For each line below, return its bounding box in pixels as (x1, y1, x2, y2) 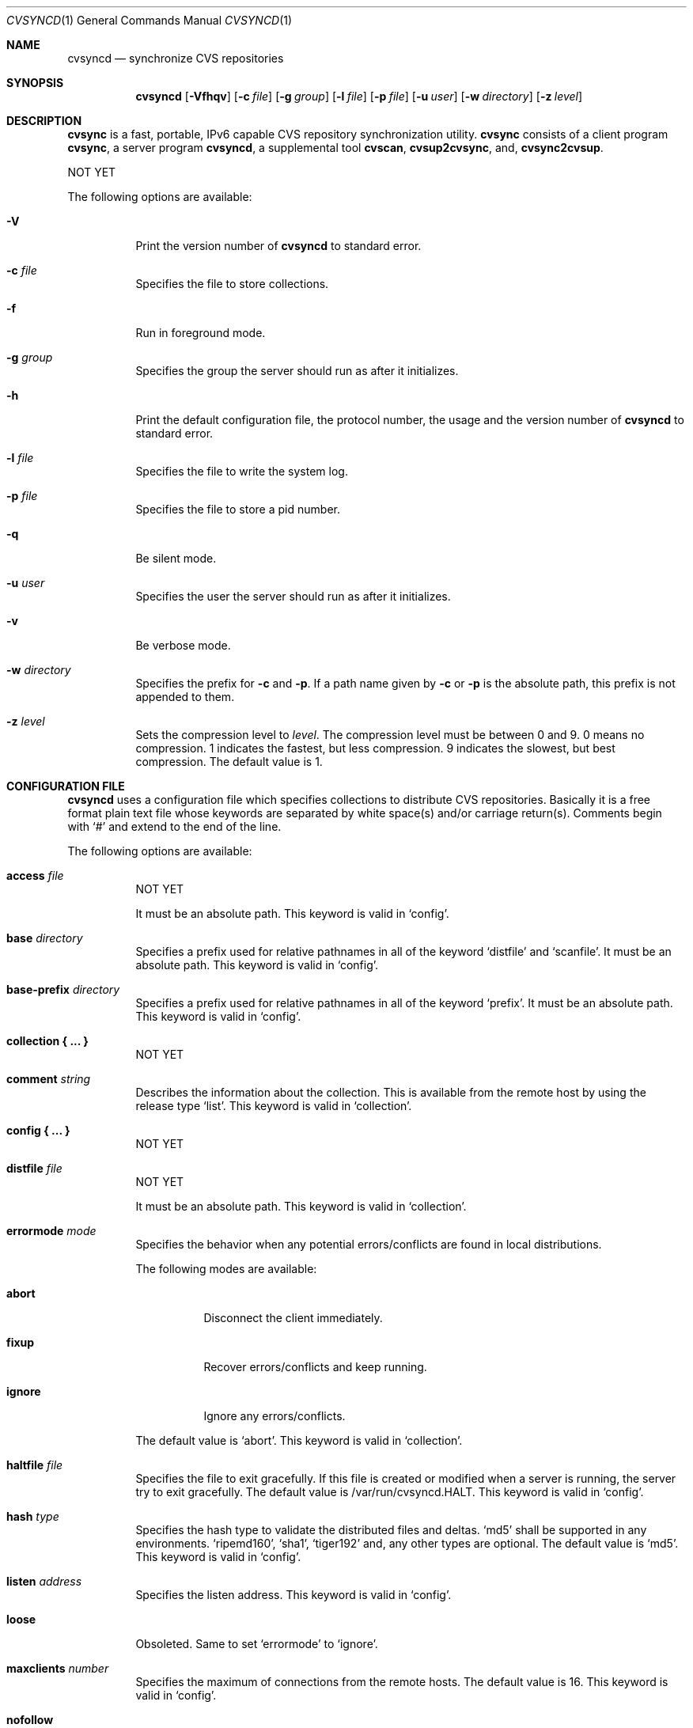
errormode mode (6, 1224, 97, 1237)
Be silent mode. (135, 551, 217, 565)
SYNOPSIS (6, 76, 64, 89)
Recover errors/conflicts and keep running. (203, 1360, 427, 1374)
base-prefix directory (6, 983, 120, 996)
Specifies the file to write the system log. (135, 464, 348, 478)
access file (6, 869, 64, 882)
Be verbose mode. (135, 639, 231, 652)
